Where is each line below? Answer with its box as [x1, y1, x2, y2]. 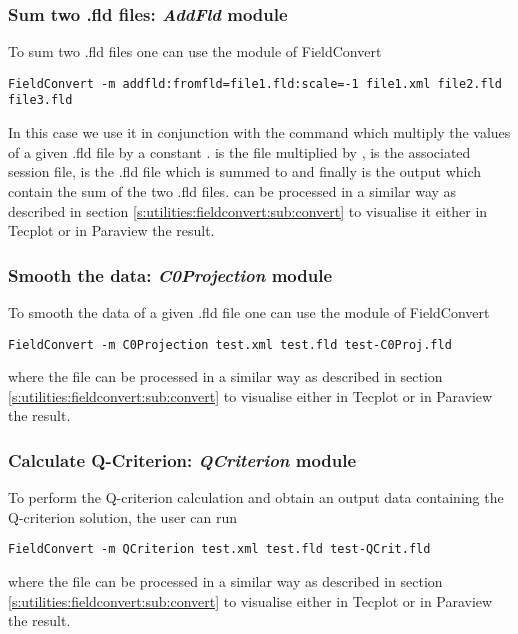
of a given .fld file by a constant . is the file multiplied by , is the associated [8, 141, 471, 162]
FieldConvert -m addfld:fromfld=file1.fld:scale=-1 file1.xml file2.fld [8, 76, 502, 91]
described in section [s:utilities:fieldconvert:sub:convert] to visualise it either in [8, 200, 488, 221]
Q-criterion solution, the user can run [8, 506, 237, 527]
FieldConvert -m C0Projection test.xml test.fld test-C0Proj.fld [8, 337, 452, 352]
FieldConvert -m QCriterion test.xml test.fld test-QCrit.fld [8, 542, 431, 557]
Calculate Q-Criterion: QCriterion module [8, 447, 357, 472]
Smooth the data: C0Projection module [8, 262, 333, 287]
